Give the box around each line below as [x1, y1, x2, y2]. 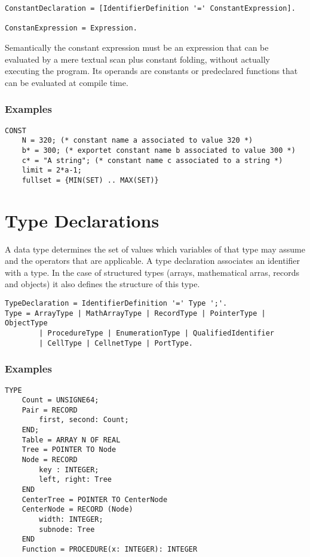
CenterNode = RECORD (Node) [22, 505, 133, 514]
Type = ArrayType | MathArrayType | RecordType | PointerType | [5, 309, 266, 318]
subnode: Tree [39, 525, 95, 534]
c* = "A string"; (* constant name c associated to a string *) [22, 156, 283, 165]
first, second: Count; [39, 416, 129, 424]
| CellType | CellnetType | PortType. [39, 338, 193, 347]
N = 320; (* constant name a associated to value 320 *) [22, 136, 253, 145]
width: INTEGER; [39, 515, 103, 524]
